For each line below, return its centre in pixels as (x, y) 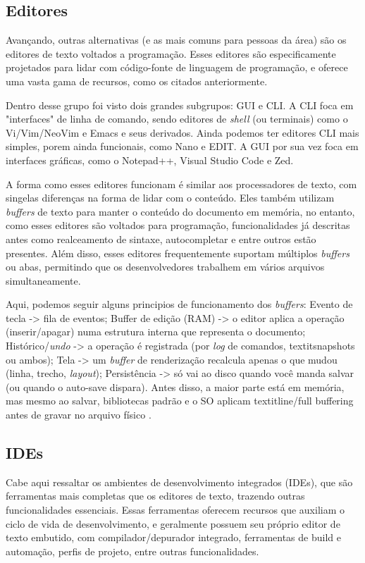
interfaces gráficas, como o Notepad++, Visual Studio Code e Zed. (150, 160)
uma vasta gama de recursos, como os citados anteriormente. (137, 81)
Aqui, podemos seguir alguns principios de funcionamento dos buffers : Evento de (179, 304)
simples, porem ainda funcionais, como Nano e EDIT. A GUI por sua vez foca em (182, 146)
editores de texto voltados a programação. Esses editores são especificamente (171, 53)
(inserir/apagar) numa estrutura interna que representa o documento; (156, 332)
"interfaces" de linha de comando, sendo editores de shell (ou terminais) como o (177, 119)
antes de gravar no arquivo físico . (79, 415)
